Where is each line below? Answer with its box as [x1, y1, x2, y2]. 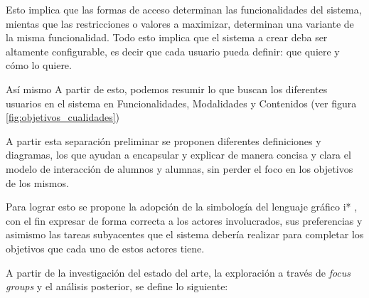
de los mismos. [6, 175, 69, 190]
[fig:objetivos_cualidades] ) [6, 110, 120, 124]
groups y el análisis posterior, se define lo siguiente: [6, 279, 228, 294]
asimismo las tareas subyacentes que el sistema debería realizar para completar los [6, 227, 364, 242]
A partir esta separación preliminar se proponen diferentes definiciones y [6, 133, 321, 148]
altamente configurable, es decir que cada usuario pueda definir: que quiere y [6, 43, 340, 58]
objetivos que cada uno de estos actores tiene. [6, 240, 205, 255]
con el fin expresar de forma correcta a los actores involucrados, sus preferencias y [6, 213, 363, 228]
